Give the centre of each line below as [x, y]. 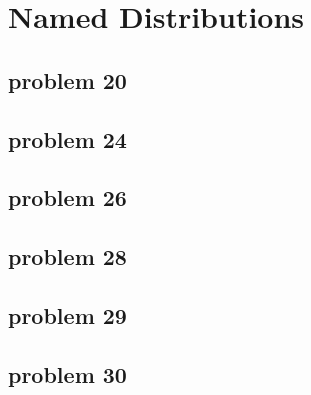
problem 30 [67, 373]
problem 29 [67, 314]
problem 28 [67, 256]
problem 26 [67, 197]
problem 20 [67, 79]
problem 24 [67, 138]
